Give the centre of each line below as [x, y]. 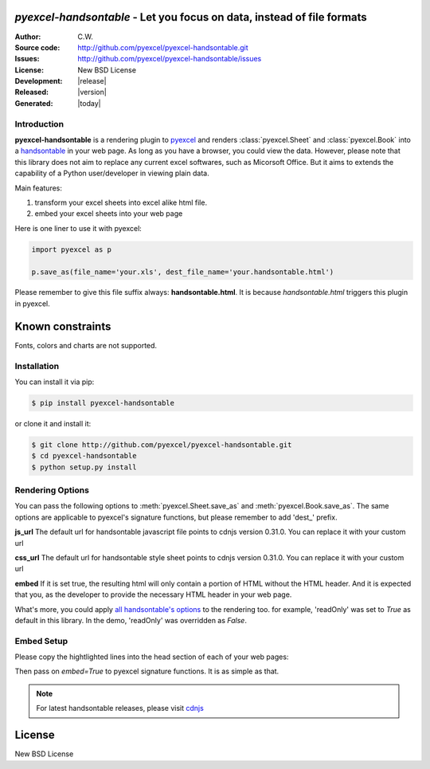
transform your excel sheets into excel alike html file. [121, 202]
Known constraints [63, 326]
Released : [32, 92]
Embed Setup [41, 641]
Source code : [37, 47]
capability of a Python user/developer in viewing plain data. [112, 173]
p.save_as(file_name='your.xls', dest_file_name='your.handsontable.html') [183, 272]
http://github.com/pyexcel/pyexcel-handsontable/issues [170, 59]
